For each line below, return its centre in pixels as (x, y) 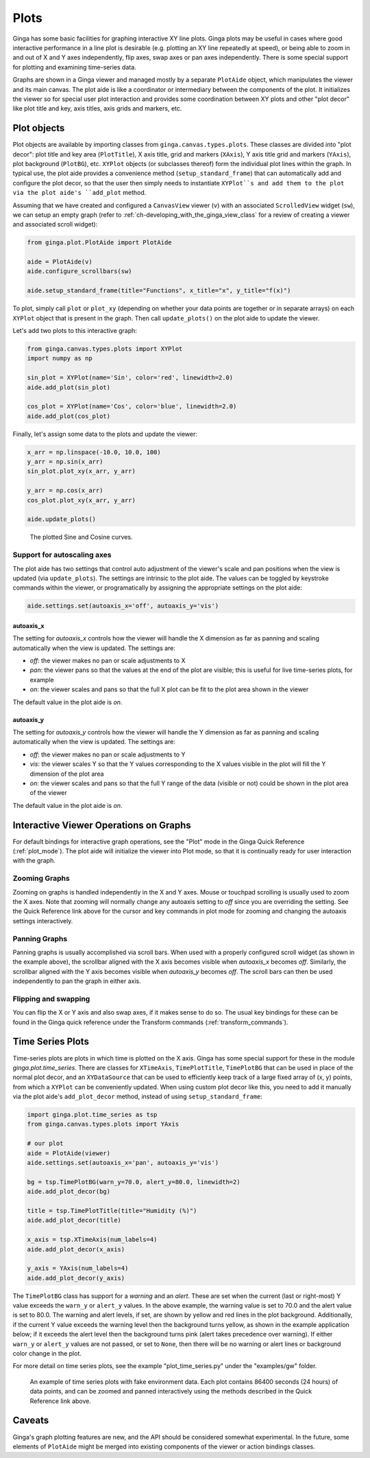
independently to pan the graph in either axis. (77, 981)
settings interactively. (43, 921)
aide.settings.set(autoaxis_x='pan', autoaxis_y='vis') (123, 1163)
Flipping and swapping (51, 999)
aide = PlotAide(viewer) (69, 1153)
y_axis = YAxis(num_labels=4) (78, 1269)
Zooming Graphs (41, 879)
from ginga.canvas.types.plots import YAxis (103, 1124)
